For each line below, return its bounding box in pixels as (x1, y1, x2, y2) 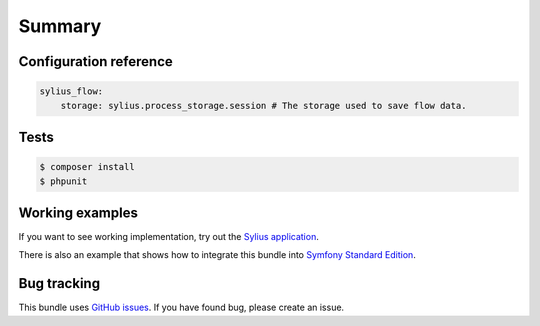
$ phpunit (39, 175, 88, 187)
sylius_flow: (39, 86, 104, 97)
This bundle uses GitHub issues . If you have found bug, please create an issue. (18, 301, 345, 314)
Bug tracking (18, 275, 100, 292)
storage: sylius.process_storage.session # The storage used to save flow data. (60, 100, 467, 111)
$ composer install (39, 161, 135, 173)
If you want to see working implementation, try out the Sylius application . (18, 231, 319, 243)
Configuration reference (18, 53, 174, 70)
